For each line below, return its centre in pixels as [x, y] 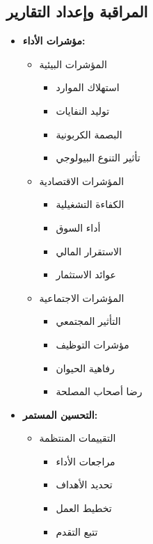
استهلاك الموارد [88, 87]
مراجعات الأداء [86, 461]
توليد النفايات [83, 110]
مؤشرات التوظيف [92, 344]
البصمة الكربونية [89, 134]
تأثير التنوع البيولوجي [98, 158]
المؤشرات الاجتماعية [82, 297]
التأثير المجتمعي [88, 321]
